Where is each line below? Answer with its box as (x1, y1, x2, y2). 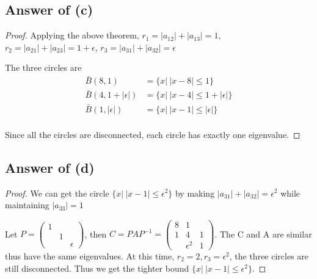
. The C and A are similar (214, 227, 312, 240)
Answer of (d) (5, 158, 95, 176)
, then (84, 227, 107, 240)
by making (175, 186, 215, 199)
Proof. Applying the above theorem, (5, 29, 139, 42)
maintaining (5, 198, 49, 211)
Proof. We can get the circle (5, 186, 109, 199)
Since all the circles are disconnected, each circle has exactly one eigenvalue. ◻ (5, 128, 301, 140)
